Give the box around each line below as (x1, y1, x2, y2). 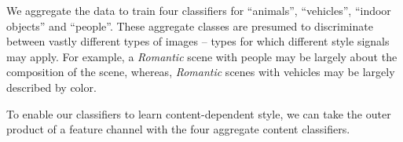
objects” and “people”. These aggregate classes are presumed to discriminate (6, 17, 373, 34)
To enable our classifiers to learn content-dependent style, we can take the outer (6, 105, 391, 122)
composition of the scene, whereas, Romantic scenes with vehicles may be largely (6, 64, 395, 80)
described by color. (6, 78, 97, 95)
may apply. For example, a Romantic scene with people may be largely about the (6, 48, 398, 64)
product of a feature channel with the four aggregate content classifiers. (6, 121, 350, 137)
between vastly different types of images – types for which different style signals (6, 33, 390, 49)
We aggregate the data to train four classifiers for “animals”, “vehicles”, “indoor (6, 2, 391, 18)
